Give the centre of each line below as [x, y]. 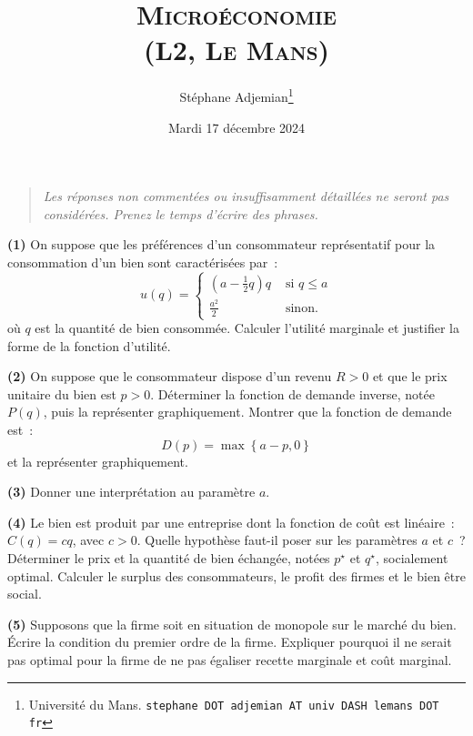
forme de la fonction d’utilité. [89, 345]
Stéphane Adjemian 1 [236, 95]
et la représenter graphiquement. [98, 461]
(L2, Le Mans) [236, 50]
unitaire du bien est [62, 393]
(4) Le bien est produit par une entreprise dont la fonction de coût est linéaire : [231, 522]
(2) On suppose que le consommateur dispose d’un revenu [170, 376]
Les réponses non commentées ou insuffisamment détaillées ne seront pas [246, 196]
